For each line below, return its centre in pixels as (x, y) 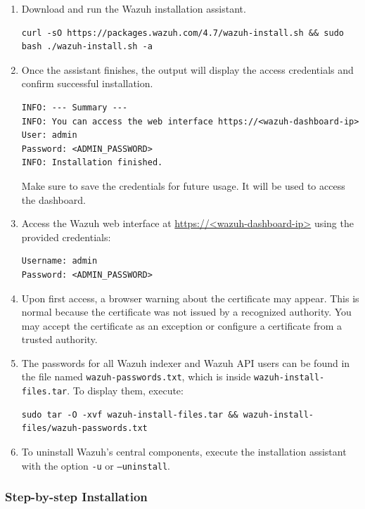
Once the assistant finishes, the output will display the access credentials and (187, 69)
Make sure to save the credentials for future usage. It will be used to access (183, 185)
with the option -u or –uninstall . (96, 465)
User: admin (49, 135)
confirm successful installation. (87, 83)
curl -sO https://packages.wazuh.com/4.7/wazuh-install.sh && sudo (182, 33)
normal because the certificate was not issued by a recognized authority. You (186, 312)
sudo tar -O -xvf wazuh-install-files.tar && (130, 414)
